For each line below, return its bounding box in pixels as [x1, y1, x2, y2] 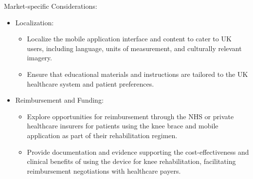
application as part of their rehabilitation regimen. [27, 130, 178, 140]
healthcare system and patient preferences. [27, 78, 154, 89]
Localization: [15, 17, 54, 27]
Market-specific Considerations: [4, 1, 97, 11]
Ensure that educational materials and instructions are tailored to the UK [27, 69, 248, 79]
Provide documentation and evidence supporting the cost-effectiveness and [27, 146, 249, 157]
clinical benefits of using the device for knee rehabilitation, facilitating [27, 156, 236, 166]
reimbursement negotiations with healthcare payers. [27, 165, 181, 176]
